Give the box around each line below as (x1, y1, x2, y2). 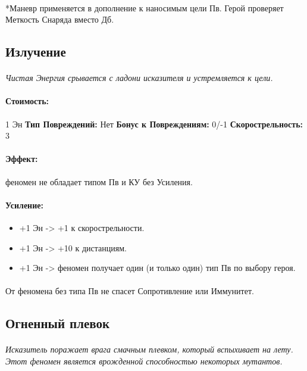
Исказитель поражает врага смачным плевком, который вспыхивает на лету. (5, 343, 293, 356)
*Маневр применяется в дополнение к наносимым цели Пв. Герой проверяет (5, 1, 284, 14)
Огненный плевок (5, 314, 110, 332)
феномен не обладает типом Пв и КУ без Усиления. (5, 175, 193, 188)
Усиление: (5, 198, 43, 211)
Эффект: (5, 152, 38, 165)
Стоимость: (5, 95, 49, 107)
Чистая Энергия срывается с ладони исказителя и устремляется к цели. (5, 71, 273, 84)
